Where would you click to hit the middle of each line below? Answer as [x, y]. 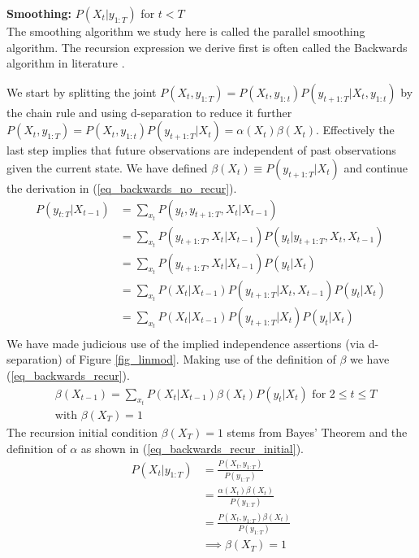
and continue [376, 167]
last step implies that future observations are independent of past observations [201, 150]
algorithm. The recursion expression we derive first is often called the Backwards [207, 47]
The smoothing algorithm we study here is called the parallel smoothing [186, 31]
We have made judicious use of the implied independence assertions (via [186, 343]
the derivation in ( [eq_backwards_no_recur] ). [122, 187]
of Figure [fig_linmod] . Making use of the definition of [201, 359]
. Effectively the [355, 130]
